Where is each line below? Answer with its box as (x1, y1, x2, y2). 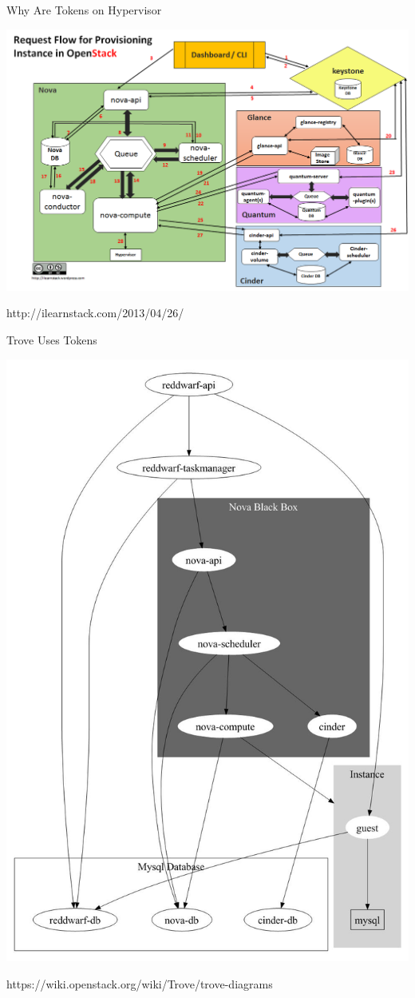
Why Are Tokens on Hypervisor (6, 2, 162, 18)
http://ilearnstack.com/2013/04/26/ (6, 304, 184, 321)
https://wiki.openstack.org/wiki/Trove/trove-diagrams (6, 975, 273, 992)
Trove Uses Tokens (6, 332, 97, 348)
